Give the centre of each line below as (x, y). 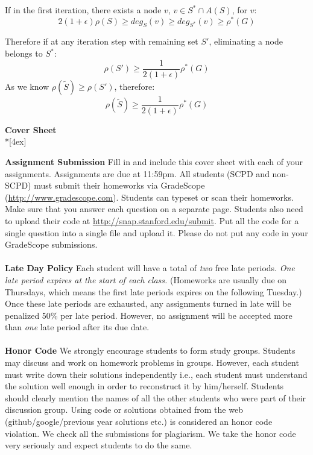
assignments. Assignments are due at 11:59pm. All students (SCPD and (137, 173)
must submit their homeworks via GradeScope (119, 185)
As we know (27, 86)
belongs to (24, 53)
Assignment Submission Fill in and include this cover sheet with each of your (154, 161)
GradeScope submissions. (51, 244)
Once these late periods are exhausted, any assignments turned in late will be (148, 303)
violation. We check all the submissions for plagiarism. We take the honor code (150, 433)
